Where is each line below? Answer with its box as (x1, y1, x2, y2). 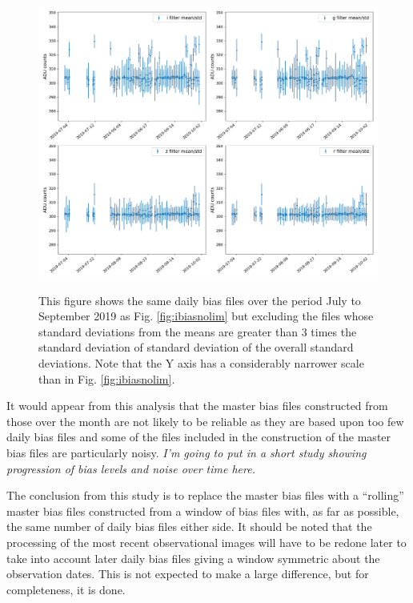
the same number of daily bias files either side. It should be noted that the (6, 518, 372, 535)
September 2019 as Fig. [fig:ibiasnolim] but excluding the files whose (38, 308, 374, 324)
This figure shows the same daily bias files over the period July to (38, 291, 361, 308)
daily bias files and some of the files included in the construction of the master (6, 428, 391, 445)
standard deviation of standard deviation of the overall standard (38, 339, 354, 356)
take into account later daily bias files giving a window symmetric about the (6, 549, 380, 566)
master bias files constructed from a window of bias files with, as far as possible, (6, 502, 399, 519)
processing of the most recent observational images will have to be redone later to (6, 534, 407, 551)
